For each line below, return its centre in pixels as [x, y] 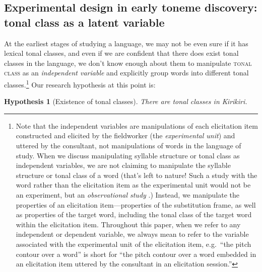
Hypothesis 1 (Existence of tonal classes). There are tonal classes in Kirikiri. [126, 101]
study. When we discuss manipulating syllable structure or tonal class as [128, 155]
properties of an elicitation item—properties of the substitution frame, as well [136, 204]
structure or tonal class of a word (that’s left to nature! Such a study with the [137, 175]
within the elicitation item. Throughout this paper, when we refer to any [128, 224]
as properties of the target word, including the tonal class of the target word [134, 214]
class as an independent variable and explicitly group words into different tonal [126, 73]
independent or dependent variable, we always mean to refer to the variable [132, 234]
